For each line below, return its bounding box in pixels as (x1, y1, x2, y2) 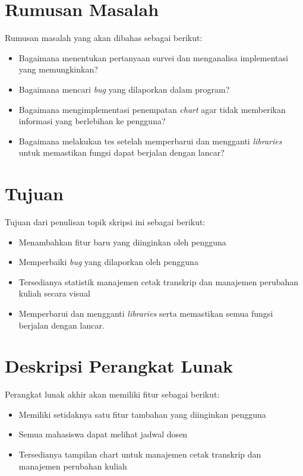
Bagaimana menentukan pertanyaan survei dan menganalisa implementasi (18, 51, 288, 64)
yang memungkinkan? (18, 63, 98, 75)
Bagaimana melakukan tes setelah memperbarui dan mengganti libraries (18, 134, 282, 147)
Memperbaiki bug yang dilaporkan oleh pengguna (18, 256, 198, 268)
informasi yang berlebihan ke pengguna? (18, 115, 166, 127)
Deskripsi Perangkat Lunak (5, 354, 233, 378)
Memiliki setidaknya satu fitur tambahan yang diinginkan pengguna (18, 408, 266, 420)
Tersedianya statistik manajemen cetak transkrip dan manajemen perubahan (18, 275, 299, 288)
